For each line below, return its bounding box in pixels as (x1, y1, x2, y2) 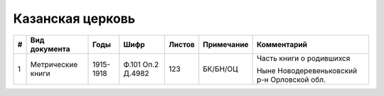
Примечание (203, 39, 249, 49)
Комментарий (256, 39, 308, 49)
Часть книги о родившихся (256, 53, 351, 63)
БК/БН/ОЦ (203, 64, 238, 74)
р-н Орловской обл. (256, 75, 326, 85)
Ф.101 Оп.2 (123, 59, 159, 69)
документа (30, 43, 70, 53)
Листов (168, 39, 196, 49)
